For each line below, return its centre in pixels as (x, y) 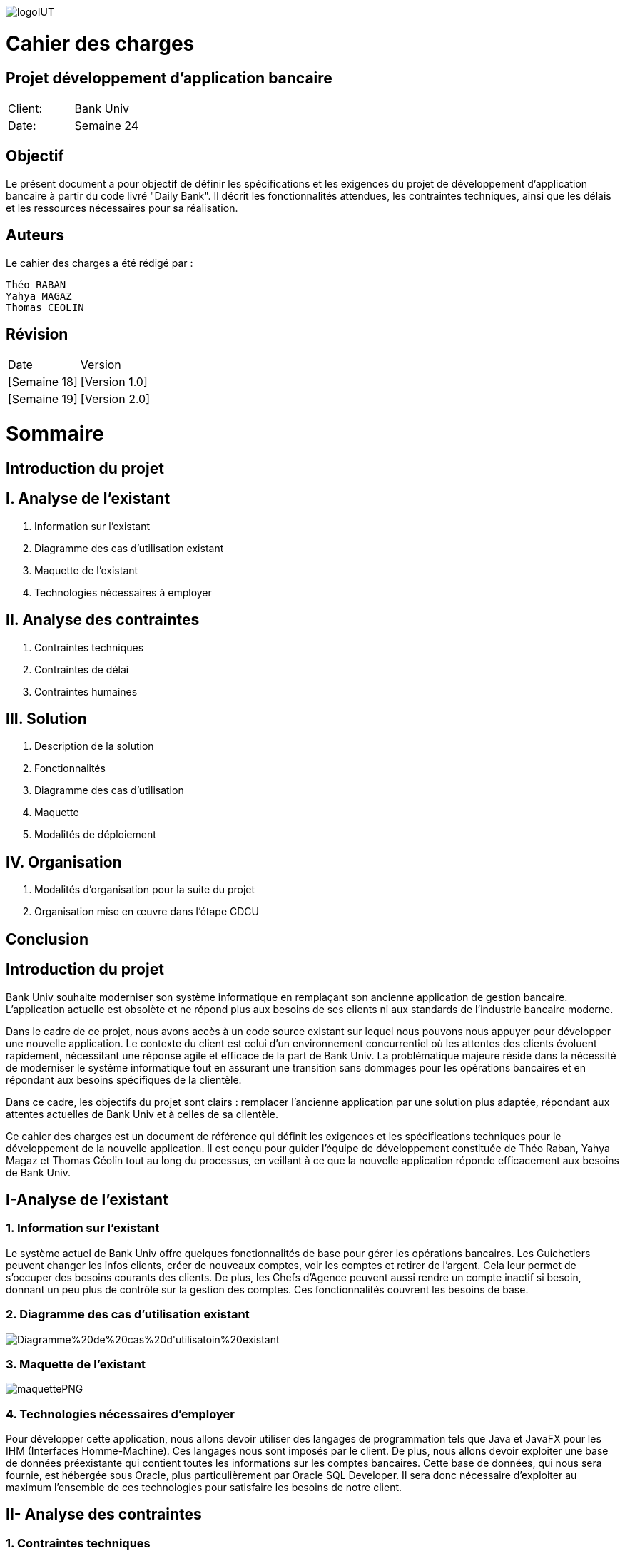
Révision (37, 335)
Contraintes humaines (86, 691)
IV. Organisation (64, 862)
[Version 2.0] (115, 399)
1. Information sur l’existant (83, 1228)
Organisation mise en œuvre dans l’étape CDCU (147, 912)
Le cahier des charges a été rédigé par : (100, 263)
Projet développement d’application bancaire (169, 78)
